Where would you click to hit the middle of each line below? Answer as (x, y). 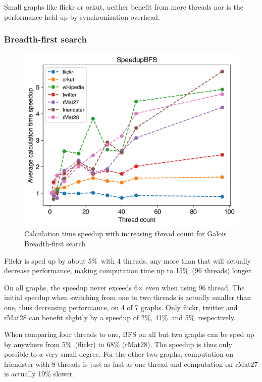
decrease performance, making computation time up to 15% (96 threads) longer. (129, 270)
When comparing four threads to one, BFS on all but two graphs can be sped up (129, 334)
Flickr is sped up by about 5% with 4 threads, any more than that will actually (128, 260)
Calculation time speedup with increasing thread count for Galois (125, 234)
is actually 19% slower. (39, 374)
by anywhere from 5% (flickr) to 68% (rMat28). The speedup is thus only (118, 344)
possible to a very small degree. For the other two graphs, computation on (119, 354)
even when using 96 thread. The (195, 287)
